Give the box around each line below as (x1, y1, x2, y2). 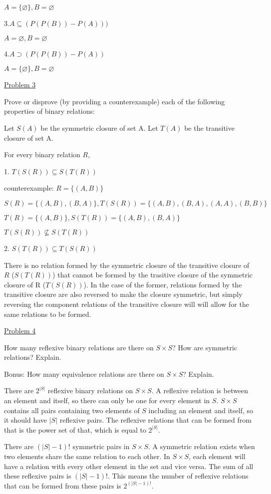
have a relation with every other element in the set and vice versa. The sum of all (4, 461, 254, 471)
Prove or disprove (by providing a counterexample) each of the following (4, 96, 225, 106)
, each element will (189, 451, 246, 462)
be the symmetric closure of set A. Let (40, 122, 158, 133)
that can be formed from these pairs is (4, 480, 121, 491)
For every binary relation (4, 149, 80, 160)
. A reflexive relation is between (151, 385, 249, 396)
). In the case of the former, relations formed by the (83, 279, 242, 289)
